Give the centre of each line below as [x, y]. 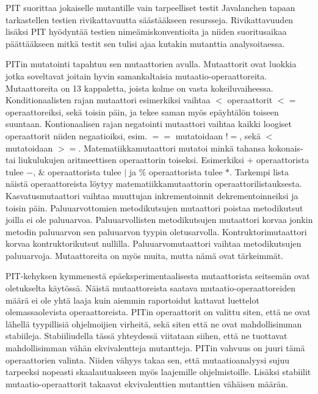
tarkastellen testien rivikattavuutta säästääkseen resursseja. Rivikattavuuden [150, 19]
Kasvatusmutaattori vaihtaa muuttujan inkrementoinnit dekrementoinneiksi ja [152, 195]
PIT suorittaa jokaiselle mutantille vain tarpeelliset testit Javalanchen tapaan [150, 7]
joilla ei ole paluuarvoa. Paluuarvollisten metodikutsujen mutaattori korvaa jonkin [159, 220]
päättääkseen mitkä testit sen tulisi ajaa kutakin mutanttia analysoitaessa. [145, 43]
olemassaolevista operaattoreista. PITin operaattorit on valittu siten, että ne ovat [158, 312]
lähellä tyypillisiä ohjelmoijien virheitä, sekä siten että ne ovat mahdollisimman [154, 323]
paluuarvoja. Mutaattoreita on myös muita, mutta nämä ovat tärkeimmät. [145, 255]
